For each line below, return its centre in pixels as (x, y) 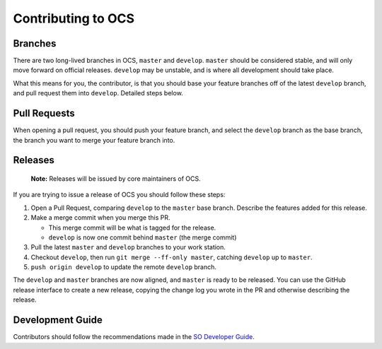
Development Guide (58, 320)
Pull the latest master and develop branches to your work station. (128, 247)
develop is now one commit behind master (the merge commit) (143, 237)
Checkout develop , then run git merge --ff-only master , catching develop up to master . (172, 257)
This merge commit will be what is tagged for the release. (132, 227)
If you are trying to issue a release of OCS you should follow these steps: (119, 195)
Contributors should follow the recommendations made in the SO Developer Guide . (134, 337)
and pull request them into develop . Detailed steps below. (98, 93)
